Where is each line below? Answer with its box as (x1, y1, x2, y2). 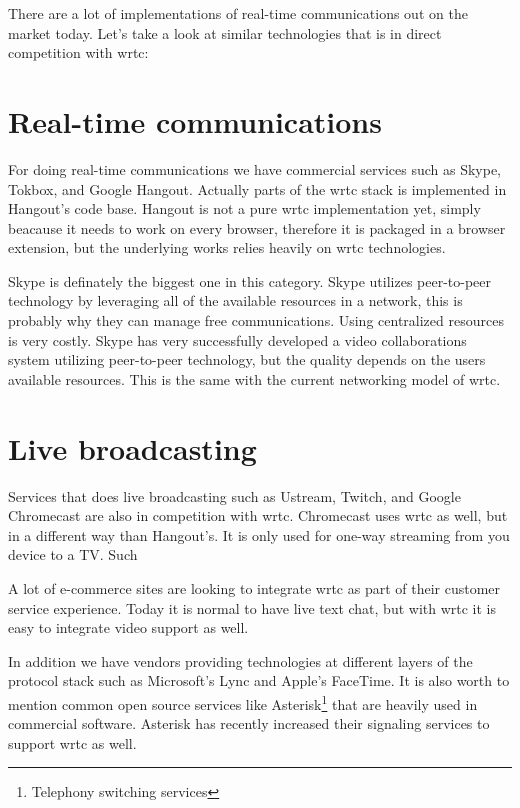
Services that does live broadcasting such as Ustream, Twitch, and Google (8, 485, 461, 506)
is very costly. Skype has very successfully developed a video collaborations (8, 329, 467, 350)
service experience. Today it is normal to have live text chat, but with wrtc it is (8, 597, 497, 618)
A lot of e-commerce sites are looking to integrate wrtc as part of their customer (8, 577, 501, 598)
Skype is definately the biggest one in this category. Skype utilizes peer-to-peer (8, 270, 492, 291)
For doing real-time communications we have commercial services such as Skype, (8, 158, 501, 179)
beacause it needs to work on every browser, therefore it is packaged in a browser (8, 217, 506, 238)
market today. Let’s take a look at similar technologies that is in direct (8, 22, 442, 43)
